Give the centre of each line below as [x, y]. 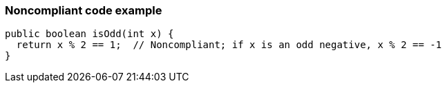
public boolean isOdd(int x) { [89, 34]
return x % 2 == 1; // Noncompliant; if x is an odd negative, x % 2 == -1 [229, 45]
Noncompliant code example [84, 10]
